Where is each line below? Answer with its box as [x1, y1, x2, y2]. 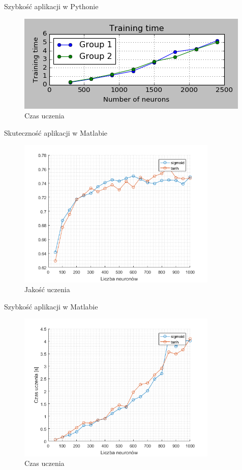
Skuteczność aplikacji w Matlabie [4, 127, 108, 138]
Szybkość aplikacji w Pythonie [4, 1, 99, 11]
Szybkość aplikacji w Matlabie [4, 301, 98, 311]
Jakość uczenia [24, 284, 70, 295]
